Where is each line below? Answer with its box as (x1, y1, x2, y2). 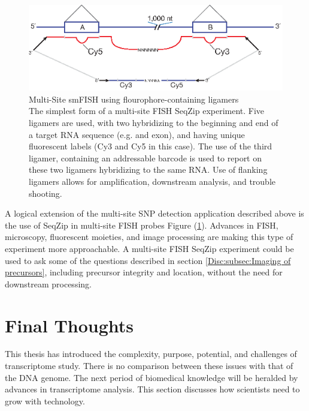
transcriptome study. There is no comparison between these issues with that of (5, 359, 293, 372)
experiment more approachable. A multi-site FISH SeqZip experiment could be (5, 242, 294, 254)
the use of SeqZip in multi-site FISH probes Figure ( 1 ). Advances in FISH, (5, 218, 278, 231)
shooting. (29, 187, 62, 199)
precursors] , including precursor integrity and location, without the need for (5, 266, 283, 278)
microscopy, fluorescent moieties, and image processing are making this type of (5, 230, 293, 243)
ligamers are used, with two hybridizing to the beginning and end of (29, 116, 278, 129)
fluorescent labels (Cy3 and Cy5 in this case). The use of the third (29, 140, 272, 152)
